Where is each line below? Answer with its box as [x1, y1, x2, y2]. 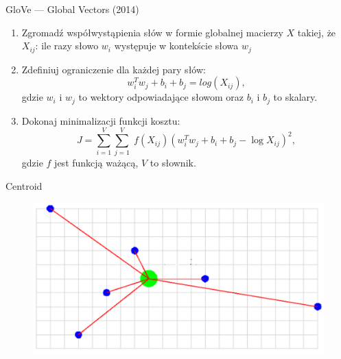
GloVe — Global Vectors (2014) [5, 2, 139, 16]
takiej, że [297, 25, 336, 39]
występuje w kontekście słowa [114, 38, 239, 53]
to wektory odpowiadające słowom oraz [78, 90, 244, 104]
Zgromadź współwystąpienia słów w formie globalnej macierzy [21, 25, 283, 39]
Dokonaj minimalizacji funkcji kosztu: [21, 113, 180, 127]
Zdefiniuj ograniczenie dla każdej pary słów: [21, 62, 206, 76]
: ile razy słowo [35, 38, 99, 53]
